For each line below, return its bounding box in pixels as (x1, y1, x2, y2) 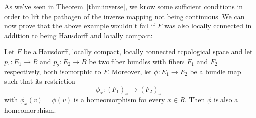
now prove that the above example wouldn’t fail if (4, 21, 155, 31)
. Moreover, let (108, 66, 152, 76)
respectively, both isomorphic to (4, 66, 101, 76)
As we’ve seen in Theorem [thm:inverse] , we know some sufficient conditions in (4, 1, 243, 11)
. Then (184, 94, 205, 104)
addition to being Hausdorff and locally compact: (4, 30, 153, 40)
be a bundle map (190, 66, 241, 76)
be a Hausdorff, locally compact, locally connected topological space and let (23, 47, 253, 57)
